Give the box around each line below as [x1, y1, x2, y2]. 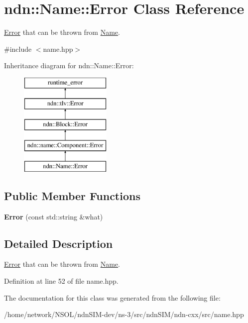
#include [4, 43, 32, 54]
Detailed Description [4, 235, 113, 251]
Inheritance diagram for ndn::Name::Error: [4, 60, 134, 71]
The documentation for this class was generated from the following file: [4, 292, 221, 303]
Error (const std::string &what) [4, 211, 103, 221]
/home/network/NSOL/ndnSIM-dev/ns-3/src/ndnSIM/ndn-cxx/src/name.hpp [4, 309, 244, 320]
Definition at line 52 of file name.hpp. [4, 276, 119, 286]
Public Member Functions [4, 188, 140, 203]
